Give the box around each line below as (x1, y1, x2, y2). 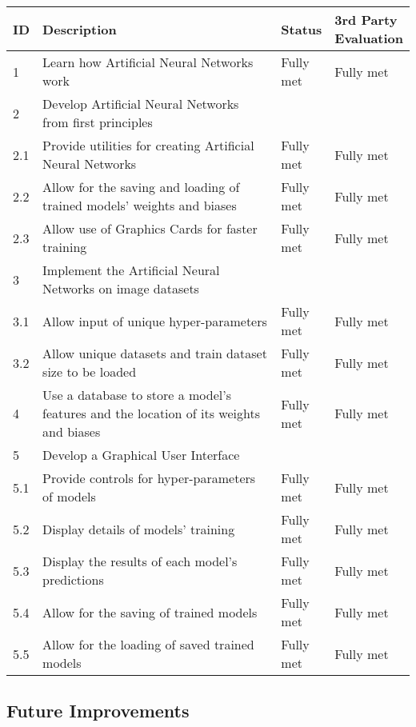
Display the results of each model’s (42, 552, 238, 570)
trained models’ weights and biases (42, 196, 237, 214)
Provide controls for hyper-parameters (42, 469, 256, 487)
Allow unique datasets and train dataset (42, 344, 267, 362)
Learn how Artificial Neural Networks (42, 53, 254, 71)
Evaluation (334, 29, 404, 47)
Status (281, 19, 322, 38)
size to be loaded (42, 362, 137, 381)
